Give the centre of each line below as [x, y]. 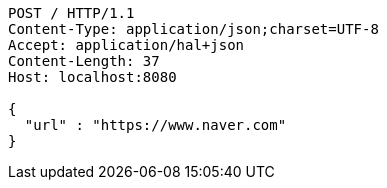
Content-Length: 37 [84, 61]
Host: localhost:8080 [92, 77]
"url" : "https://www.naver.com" [155, 125]
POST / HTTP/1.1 [71, 13]
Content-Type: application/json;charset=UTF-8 [193, 29]
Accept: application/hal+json [126, 45]
